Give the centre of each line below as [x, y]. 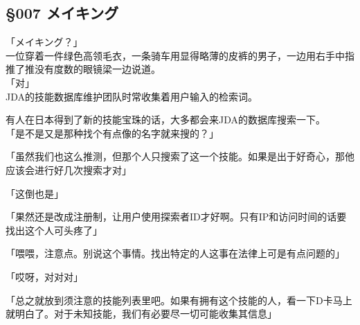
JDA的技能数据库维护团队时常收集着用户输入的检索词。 [132, 96]
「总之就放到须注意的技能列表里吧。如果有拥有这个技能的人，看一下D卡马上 [179, 300]
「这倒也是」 [35, 193]
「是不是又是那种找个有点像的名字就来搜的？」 [112, 133]
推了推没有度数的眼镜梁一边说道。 [83, 69]
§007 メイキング [62, 13]
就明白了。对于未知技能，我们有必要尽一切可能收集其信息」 [141, 314]
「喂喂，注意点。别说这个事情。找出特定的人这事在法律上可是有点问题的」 [175, 253]
